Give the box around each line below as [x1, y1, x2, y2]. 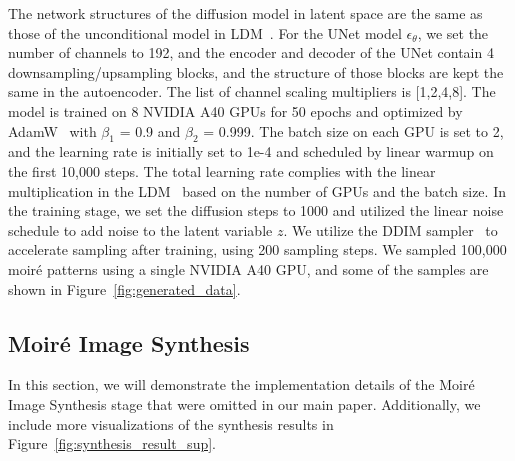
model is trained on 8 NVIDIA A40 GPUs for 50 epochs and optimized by [8, 100, 463, 121]
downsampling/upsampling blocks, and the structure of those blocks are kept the [8, 61, 504, 82]
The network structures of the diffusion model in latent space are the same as [8, 3, 483, 23]
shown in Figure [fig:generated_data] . [8, 278, 241, 299]
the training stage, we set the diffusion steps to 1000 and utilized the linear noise [8, 200, 504, 221]
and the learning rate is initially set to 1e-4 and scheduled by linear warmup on [8, 141, 494, 162]
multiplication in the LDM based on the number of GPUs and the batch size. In [8, 180, 506, 201]
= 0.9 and [119, 120, 181, 141]
